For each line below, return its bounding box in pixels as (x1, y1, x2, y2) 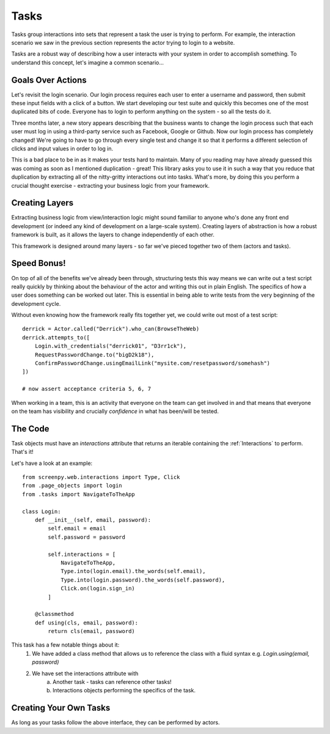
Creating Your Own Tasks (11, 703, 111, 713)
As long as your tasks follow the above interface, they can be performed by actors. (11, 719, 220, 726)
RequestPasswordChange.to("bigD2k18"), (34, 351, 155, 358)
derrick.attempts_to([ (22, 334, 90, 341)
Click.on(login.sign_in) (61, 585, 136, 592)
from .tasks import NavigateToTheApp (22, 491, 136, 498)
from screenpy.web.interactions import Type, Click (22, 474, 180, 481)
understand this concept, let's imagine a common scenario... (11, 59, 164, 66)
